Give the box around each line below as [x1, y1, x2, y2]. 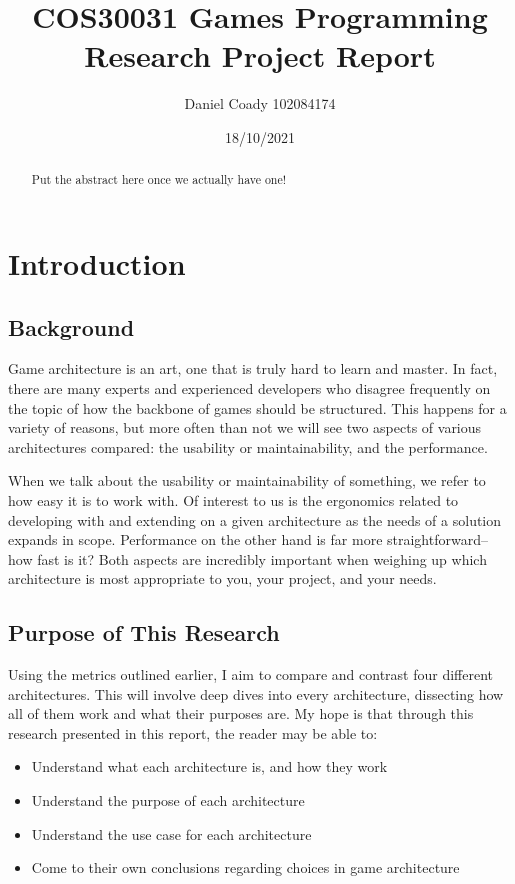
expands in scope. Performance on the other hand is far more [8, 529, 383, 550]
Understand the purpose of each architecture [31, 790, 305, 811]
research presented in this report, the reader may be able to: [8, 722, 378, 743]
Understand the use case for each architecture [31, 823, 312, 844]
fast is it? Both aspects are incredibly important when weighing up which [37, 548, 487, 569]
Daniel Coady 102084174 [184, 93, 336, 114]
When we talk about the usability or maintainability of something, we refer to [8, 470, 486, 491]
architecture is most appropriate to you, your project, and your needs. [8, 568, 437, 589]
